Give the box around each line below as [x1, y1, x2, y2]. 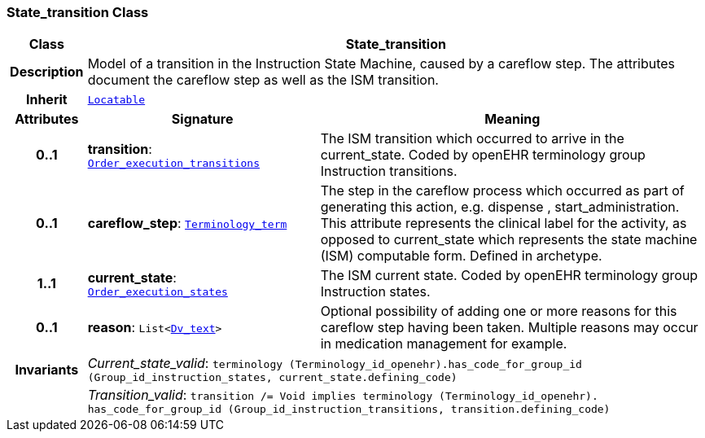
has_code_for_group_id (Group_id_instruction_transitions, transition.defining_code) [87, 403, 611, 416]
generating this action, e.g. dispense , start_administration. [320, 199, 680, 216]
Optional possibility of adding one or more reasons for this [320, 303, 677, 320]
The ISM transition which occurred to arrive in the [320, 130, 624, 147]
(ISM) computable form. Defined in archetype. [320, 247, 602, 265]
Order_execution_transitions [87, 156, 260, 169]
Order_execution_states [87, 285, 228, 298]
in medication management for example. [320, 335, 567, 353]
